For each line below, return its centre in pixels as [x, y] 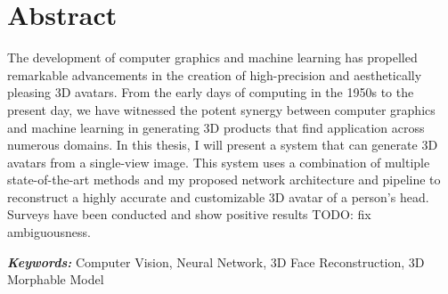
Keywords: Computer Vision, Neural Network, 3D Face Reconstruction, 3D [216, 261]
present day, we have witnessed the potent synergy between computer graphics [221, 109]
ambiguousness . [49, 232]
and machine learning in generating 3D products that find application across [216, 127]
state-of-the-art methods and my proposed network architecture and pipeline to [224, 180]
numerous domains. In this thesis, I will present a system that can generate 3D [223, 145]
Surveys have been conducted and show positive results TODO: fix [189, 214]
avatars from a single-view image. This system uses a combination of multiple [219, 162]
